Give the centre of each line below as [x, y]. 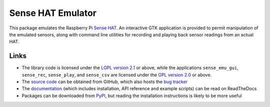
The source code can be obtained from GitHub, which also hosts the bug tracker [104, 82]
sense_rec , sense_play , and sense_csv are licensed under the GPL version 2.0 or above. [117, 75]
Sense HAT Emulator [53, 13]
